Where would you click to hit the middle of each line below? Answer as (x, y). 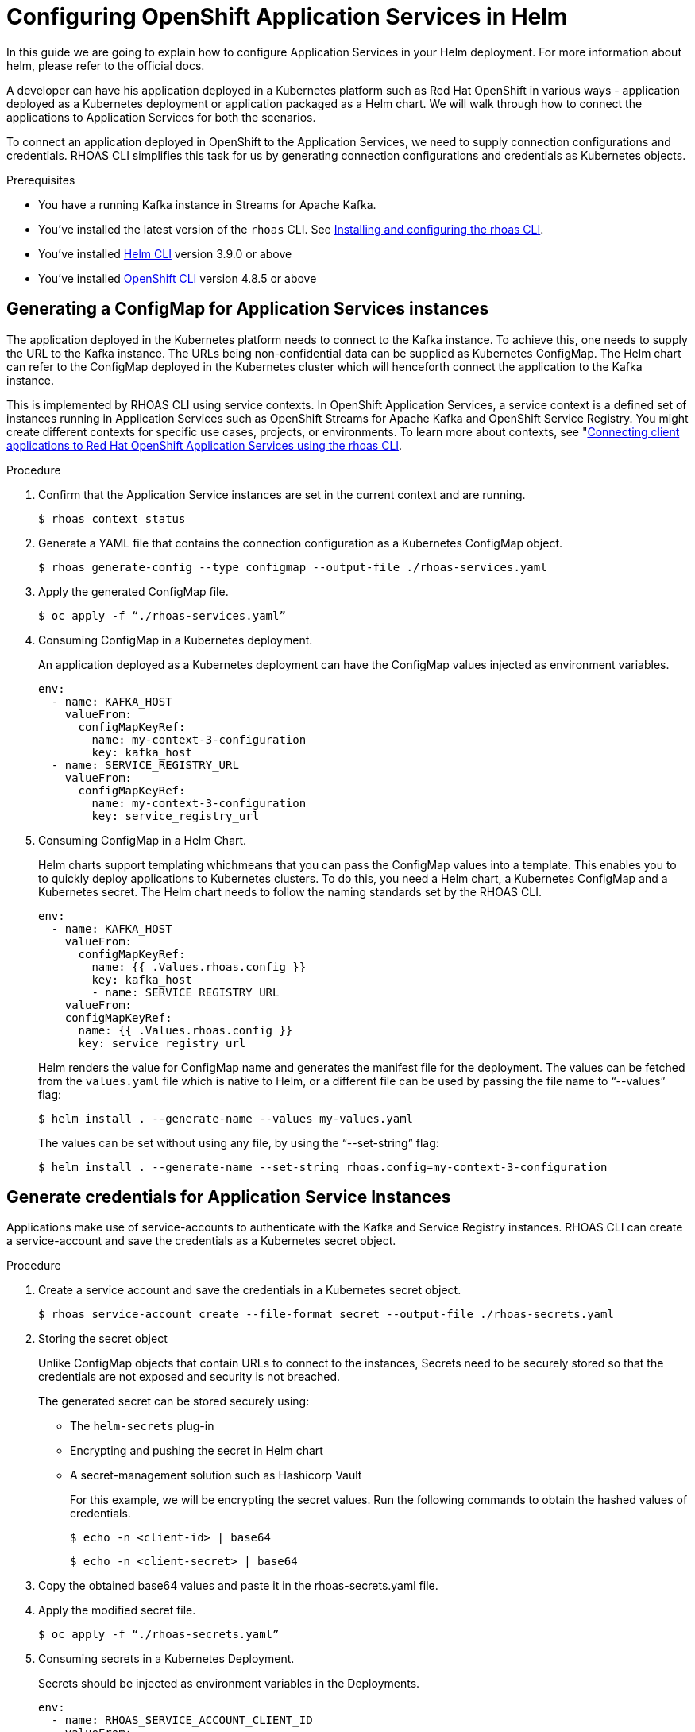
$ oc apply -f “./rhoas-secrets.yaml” (159, 1635)
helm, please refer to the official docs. (106, 65)
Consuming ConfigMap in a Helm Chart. (143, 840)
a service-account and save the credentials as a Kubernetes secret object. (201, 1241)
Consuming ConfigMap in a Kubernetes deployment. (176, 640)
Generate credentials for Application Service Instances (229, 1197)
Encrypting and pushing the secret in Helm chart (197, 1451)
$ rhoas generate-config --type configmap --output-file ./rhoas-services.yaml (293, 567)
